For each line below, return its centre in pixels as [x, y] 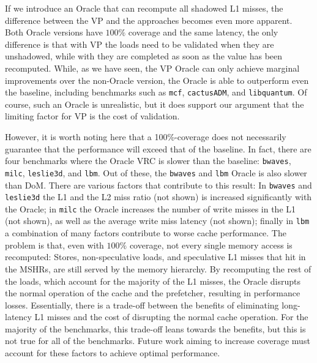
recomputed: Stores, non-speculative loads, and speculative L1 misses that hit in [155, 257]
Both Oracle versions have [54, 32]
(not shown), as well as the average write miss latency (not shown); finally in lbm [157, 221]
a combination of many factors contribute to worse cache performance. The [146, 233]
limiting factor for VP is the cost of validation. [92, 116]
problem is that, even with [54, 245]
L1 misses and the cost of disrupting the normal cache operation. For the [171, 317]
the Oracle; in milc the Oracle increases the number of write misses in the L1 [151, 208]
